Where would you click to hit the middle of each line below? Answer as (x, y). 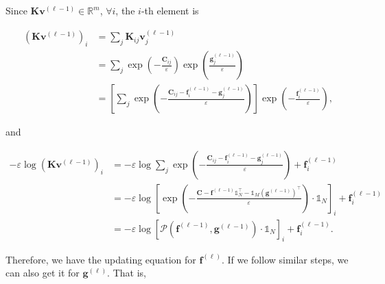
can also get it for (43, 273)
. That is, (127, 273)
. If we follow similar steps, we (285, 259)
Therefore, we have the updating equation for (101, 259)
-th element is (170, 10)
